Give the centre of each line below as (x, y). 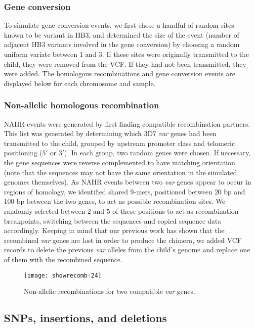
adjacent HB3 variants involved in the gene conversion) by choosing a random (122, 44)
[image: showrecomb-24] (63, 275)
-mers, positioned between (173, 191)
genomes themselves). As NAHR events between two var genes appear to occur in (128, 182)
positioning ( (23, 153)
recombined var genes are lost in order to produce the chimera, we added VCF (123, 240)
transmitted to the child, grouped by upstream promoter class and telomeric (120, 143)
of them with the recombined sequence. (63, 259)
